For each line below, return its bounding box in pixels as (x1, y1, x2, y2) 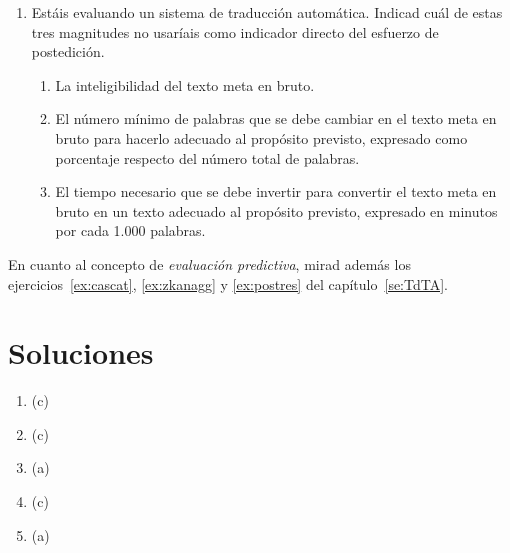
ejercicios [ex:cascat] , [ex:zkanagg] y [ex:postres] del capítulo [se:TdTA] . (8, 273, 448, 294)
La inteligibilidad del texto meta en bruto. (55, 74, 315, 95)
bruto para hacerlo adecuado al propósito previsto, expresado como (55, 127, 468, 148)
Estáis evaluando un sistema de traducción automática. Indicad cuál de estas (31, 2, 503, 22)
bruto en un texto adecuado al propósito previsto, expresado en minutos (55, 200, 498, 221)
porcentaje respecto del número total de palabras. (55, 147, 360, 168)
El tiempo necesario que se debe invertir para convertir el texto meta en (55, 181, 497, 202)
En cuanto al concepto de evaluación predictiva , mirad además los (8, 253, 411, 274)
